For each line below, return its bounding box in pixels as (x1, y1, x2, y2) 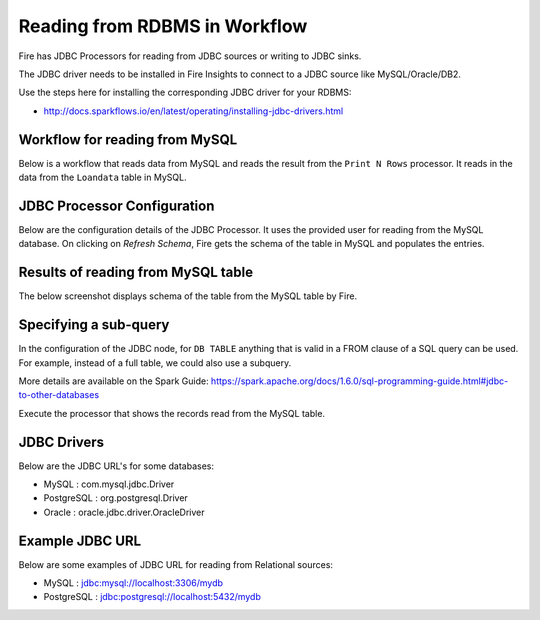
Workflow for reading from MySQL (18, 131, 238, 148)
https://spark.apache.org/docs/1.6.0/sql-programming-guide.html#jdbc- (210, 375, 509, 387)
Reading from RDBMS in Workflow (18, 15, 308, 37)
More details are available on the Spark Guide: (18, 375, 209, 387)
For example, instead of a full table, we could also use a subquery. (18, 356, 292, 369)
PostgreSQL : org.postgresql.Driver (43, 492, 189, 504)
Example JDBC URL (18, 532, 142, 549)
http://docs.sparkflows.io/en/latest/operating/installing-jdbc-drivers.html (43, 105, 344, 117)
